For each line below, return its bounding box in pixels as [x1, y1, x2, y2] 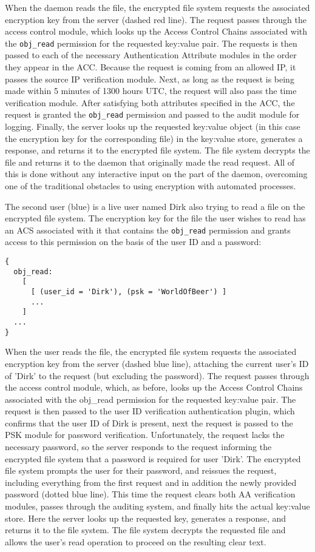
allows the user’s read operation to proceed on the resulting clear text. [5, 535, 266, 548]
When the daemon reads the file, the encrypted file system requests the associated [5, 1, 310, 13]
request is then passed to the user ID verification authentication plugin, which [5, 405, 295, 417]
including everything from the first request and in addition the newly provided [5, 476, 297, 488]
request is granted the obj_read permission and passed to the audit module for [5, 108, 300, 121]
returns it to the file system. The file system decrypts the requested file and [5, 523, 286, 536]
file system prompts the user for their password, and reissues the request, [5, 464, 277, 477]
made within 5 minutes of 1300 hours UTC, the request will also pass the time [5, 84, 297, 97]
